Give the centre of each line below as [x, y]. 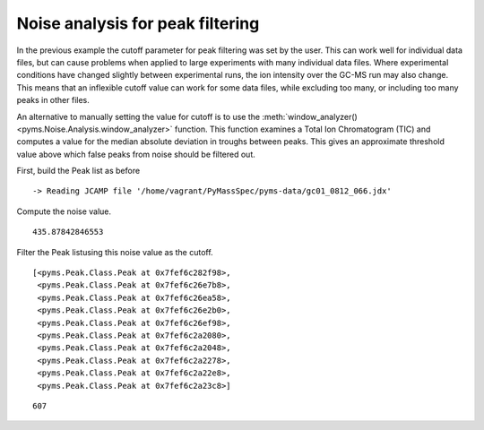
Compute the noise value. [64, 211]
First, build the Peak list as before [78, 171]
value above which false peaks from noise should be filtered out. [136, 154]
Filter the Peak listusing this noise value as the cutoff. [115, 252]
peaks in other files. [53, 100]
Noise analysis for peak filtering [138, 23]
